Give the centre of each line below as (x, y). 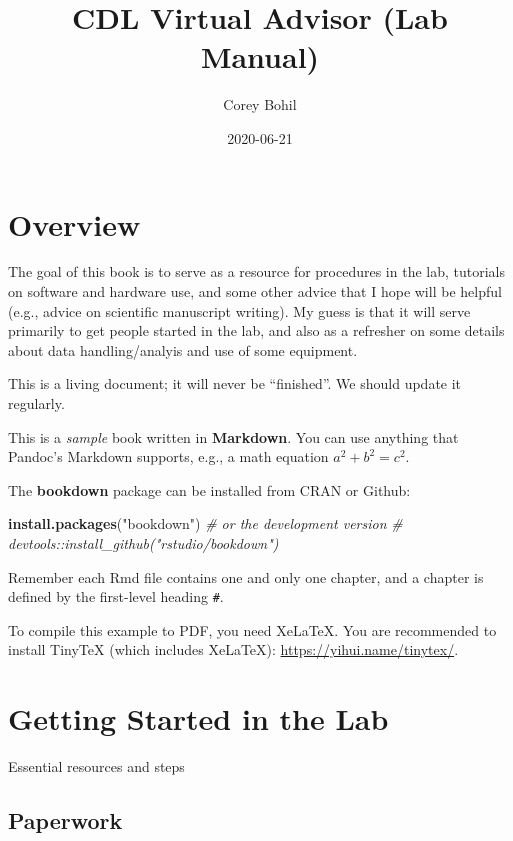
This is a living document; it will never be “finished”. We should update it (235, 383)
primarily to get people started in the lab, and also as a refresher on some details (256, 330)
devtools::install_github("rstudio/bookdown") (143, 542)
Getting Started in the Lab (198, 718)
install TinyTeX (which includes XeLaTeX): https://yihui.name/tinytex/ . (233, 649)
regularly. (36, 403)
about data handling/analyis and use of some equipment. (183, 349)
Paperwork (65, 820)
